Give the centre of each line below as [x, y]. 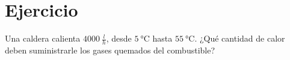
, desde [119, 38]
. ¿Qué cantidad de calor [240, 38]
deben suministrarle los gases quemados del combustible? [110, 50]
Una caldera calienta [43, 38]
